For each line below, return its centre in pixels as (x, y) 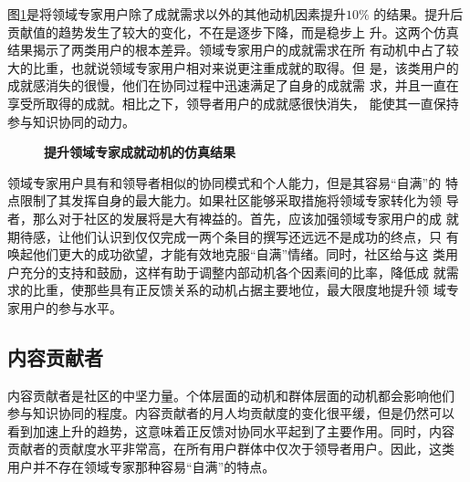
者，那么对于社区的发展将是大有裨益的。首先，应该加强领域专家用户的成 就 (233, 218)
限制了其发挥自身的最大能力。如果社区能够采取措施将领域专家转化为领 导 (239, 200)
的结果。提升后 (418, 14)
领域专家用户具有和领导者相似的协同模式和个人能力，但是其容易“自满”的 (225, 182)
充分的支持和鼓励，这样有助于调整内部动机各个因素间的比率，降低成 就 (233, 272)
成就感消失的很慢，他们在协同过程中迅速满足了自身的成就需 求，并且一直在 (233, 85)
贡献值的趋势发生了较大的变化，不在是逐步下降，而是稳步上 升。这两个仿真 (233, 31)
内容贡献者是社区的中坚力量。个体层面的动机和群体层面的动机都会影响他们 (231, 395)
